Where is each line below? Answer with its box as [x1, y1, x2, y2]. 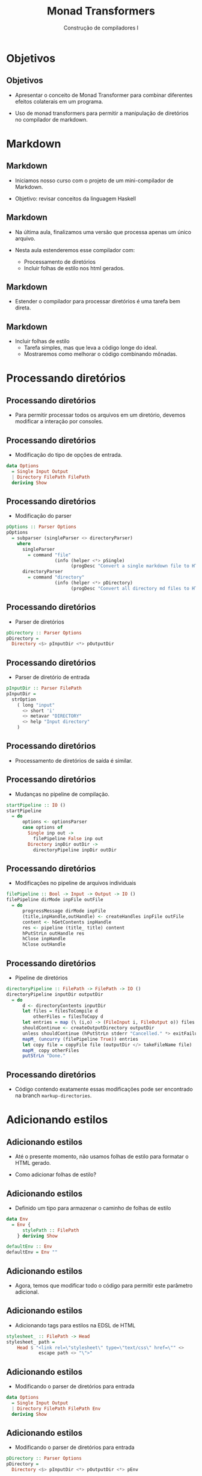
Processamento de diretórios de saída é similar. [14, 757, 133, 764]
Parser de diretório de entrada [14, 674, 90, 681]
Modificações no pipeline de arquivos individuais [14, 879, 136, 887]
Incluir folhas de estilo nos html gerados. [23, 264, 125, 271]
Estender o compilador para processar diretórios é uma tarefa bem [14, 298, 180, 305]
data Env [6, 1216, 28, 1222]
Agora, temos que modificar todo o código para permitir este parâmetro [14, 1282, 193, 1289]
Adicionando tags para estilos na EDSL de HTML [14, 1321, 136, 1329]
